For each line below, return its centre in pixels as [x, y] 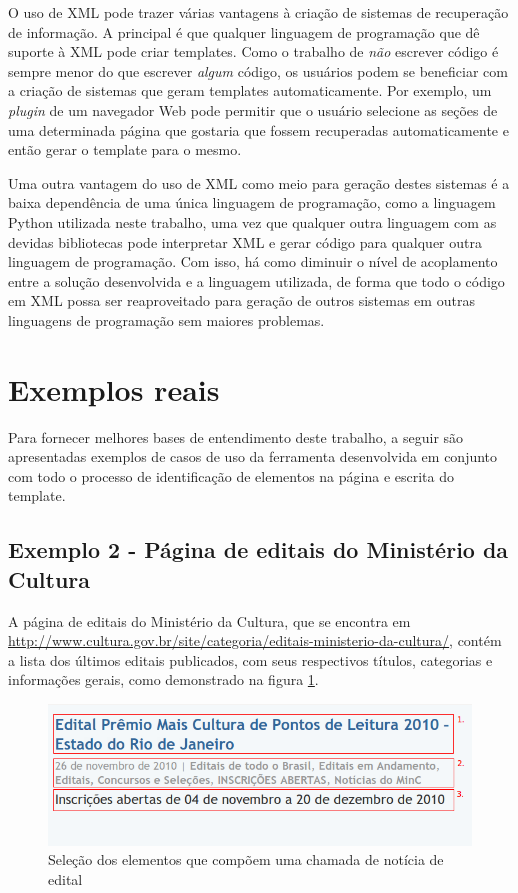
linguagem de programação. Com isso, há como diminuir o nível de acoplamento [253, 261]
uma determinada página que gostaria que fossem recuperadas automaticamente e [258, 129]
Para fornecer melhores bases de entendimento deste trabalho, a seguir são [236, 436]
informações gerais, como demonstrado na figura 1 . [163, 679]
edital [65, 879]
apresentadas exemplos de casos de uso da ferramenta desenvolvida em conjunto [253, 456]
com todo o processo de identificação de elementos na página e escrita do [231, 475]
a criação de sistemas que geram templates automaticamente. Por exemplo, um [250, 90]
